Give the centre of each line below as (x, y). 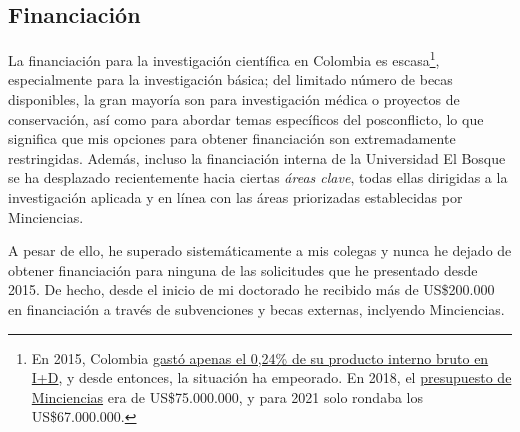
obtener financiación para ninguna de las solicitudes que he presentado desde (243, 269)
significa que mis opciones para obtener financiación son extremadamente (232, 138)
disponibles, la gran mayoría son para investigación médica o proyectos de (234, 99)
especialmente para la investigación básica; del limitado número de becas (230, 79)
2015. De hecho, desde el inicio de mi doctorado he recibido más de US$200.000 (251, 289)
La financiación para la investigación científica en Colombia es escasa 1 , (224, 58)
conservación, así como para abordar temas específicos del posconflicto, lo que (246, 118)
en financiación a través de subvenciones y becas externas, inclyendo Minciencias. (256, 308)
